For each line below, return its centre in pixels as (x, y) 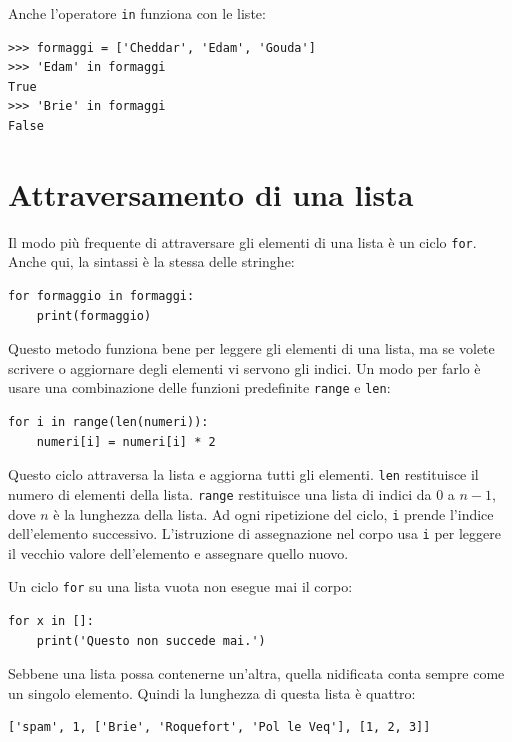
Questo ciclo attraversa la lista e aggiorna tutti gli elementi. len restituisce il (243, 474)
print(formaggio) (94, 315)
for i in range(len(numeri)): (108, 422)
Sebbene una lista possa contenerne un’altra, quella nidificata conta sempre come (256, 673)
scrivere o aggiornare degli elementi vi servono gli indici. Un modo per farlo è (244, 367)
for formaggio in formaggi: (101, 296)
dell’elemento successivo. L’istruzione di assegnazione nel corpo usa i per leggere (254, 533)
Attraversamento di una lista (211, 193)
